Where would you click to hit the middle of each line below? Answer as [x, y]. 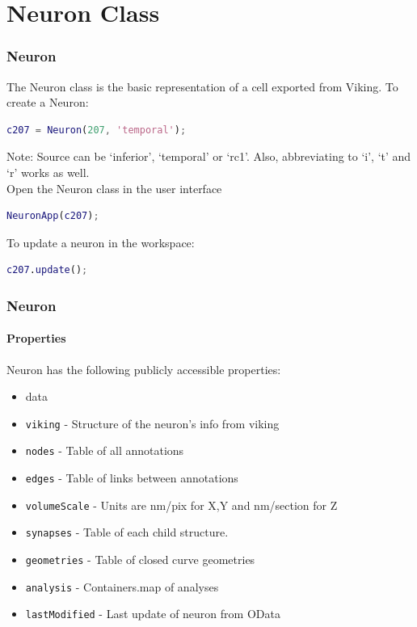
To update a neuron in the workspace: [101, 242]
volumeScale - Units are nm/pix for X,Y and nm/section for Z [181, 505]
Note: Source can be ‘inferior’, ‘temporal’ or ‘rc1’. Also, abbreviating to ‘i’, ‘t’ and [209, 156]
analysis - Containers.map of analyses [122, 586]
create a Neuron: [48, 102]
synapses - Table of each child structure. [127, 532]
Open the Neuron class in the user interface [114, 188]
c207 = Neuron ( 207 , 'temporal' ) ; [97, 130]
